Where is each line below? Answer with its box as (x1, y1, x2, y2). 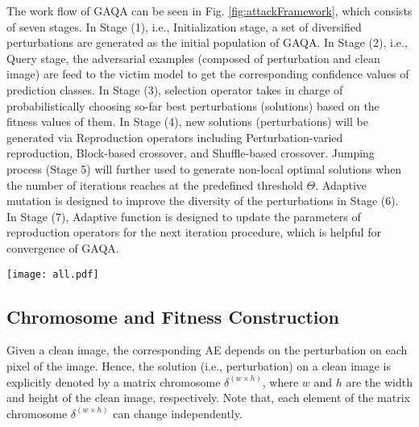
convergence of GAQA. (6, 239, 119, 256)
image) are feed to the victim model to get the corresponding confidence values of (6, 65, 409, 82)
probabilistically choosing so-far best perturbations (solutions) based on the (6, 97, 380, 114)
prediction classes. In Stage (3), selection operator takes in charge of (6, 81, 343, 98)
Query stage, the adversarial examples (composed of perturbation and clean (6, 49, 380, 66)
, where (262, 373, 299, 390)
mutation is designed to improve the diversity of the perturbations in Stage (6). (6, 192, 399, 209)
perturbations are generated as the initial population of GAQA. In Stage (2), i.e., (6, 34, 408, 51)
